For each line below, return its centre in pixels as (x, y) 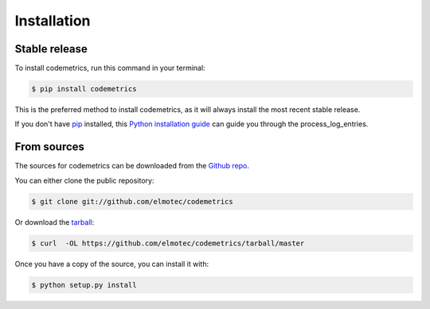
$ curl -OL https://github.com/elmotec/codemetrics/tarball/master (168, 243)
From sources (50, 147)
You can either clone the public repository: (84, 180)
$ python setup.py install (84, 285)
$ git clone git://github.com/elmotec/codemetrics (133, 201)
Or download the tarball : (55, 222)
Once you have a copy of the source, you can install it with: (112, 264)
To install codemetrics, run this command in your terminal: (110, 68)
